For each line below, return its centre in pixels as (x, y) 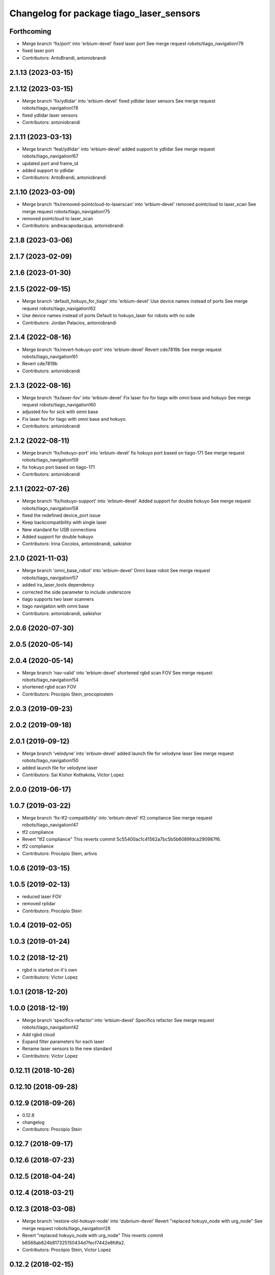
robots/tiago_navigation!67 (50, 156)
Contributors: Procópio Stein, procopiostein (68, 694)
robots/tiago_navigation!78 (50, 108)
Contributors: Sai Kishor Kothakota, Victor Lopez (73, 775)
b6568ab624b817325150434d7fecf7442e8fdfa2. (74, 1242)
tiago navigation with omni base (56, 606)
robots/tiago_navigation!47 (50, 825)
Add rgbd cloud (39, 1034)
